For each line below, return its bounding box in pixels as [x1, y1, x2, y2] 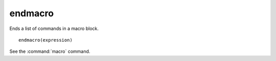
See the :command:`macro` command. [9, 48, 90, 54]
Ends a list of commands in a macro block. [9, 25, 99, 32]
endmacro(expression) [18, 37, 73, 43]
